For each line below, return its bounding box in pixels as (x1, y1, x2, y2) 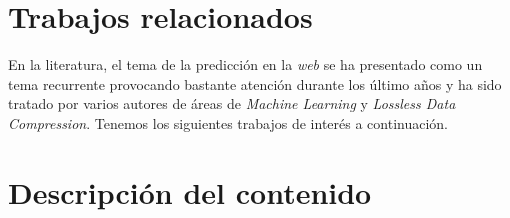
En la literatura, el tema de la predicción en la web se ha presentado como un (8, 54, 483, 75)
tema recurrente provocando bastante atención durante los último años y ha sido (8, 73, 502, 94)
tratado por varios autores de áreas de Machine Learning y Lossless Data (8, 93, 456, 114)
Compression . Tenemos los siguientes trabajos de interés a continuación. (8, 112, 448, 133)
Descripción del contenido (8, 171, 372, 212)
